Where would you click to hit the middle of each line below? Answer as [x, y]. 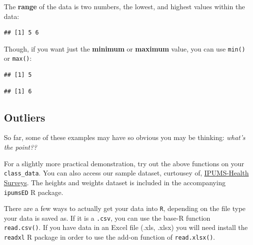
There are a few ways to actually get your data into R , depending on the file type [125, 208]
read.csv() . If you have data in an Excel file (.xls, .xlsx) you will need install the [126, 227]
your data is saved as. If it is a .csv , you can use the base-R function [107, 218]
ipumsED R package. [34, 192]
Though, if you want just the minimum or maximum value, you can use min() [125, 48]
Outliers [25, 117]
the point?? [20, 147]
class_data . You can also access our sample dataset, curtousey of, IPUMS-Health [126, 173]
